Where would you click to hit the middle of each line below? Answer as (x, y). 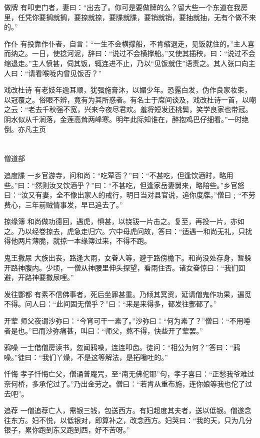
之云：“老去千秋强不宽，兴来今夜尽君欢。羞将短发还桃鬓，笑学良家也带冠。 (128, 109)
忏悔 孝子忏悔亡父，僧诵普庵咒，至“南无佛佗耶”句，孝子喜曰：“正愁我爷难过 (129, 374)
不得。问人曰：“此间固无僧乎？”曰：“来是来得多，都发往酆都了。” (110, 304)
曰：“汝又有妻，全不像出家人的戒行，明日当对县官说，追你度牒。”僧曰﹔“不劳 (130, 195)
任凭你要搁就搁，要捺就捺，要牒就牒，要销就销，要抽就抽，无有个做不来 (137, 17)
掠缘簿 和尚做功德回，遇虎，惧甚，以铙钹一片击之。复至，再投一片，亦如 (124, 221)
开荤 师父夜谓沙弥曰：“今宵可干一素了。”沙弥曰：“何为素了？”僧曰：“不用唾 (127, 321)
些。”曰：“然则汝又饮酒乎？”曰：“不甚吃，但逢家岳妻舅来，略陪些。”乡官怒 (124, 185)
